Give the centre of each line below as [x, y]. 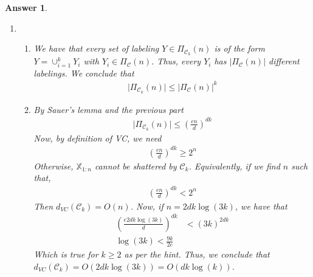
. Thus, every [176, 61]
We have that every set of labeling [96, 48]
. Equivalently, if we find [234, 166]
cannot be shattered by [136, 166]
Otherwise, [53, 166]
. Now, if [147, 206]
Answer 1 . [26, 7]
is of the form [239, 48]
